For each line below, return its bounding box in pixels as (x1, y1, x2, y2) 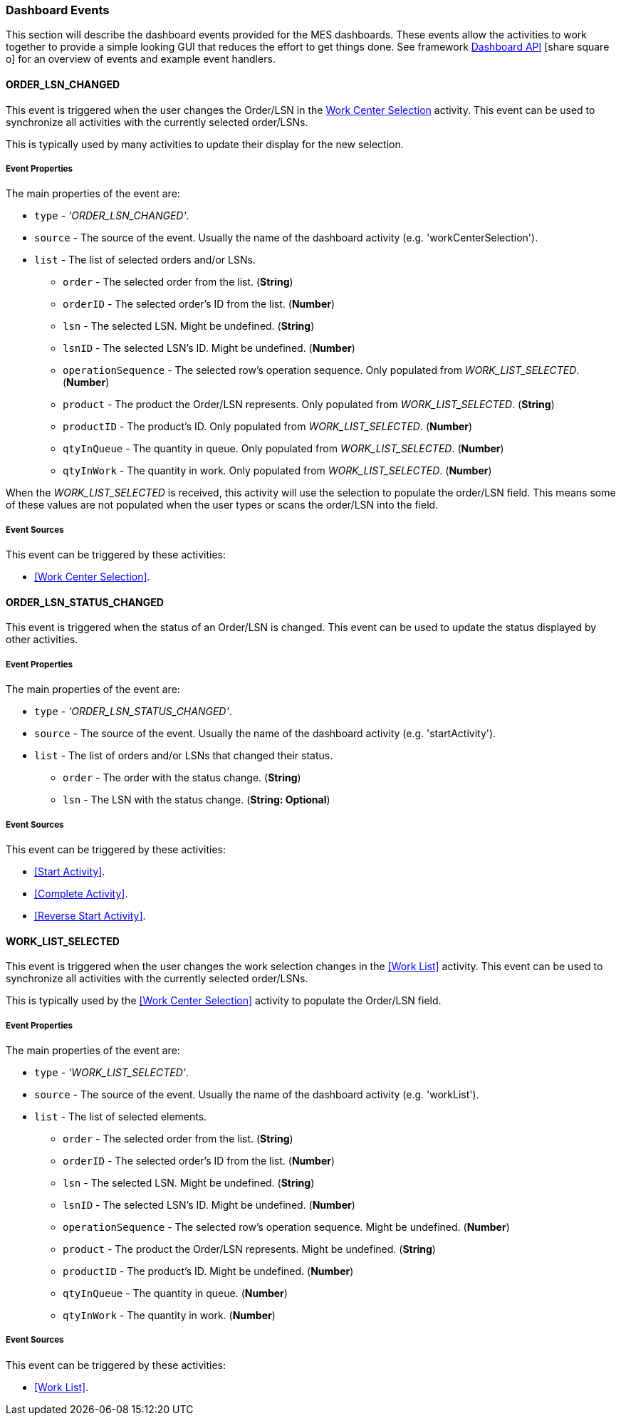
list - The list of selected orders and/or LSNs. (34, 254, 256, 266)
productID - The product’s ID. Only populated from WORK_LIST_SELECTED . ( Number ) (63, 420, 473, 433)
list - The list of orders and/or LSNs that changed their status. (34, 749, 333, 762)
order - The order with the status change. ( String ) (63, 771, 301, 784)
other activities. (6, 633, 78, 646)
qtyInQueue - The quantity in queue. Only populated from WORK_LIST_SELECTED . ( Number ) (63, 442, 504, 455)
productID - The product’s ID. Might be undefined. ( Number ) (63, 1264, 354, 1277)
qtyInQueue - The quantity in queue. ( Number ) (63, 1286, 288, 1299)
